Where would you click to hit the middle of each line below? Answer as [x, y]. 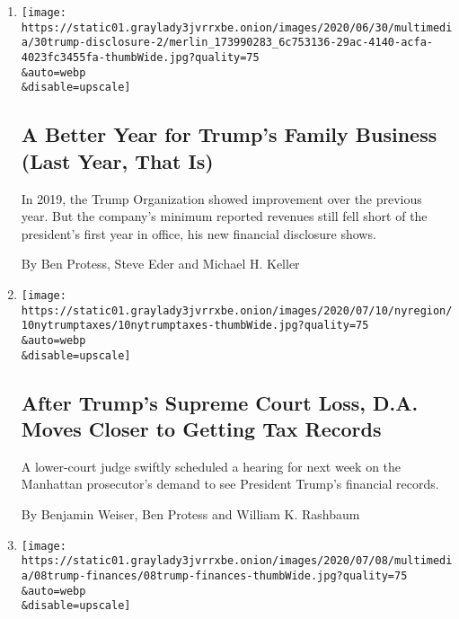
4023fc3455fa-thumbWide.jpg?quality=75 [140, 57]
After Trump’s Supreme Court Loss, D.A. [220, 402]
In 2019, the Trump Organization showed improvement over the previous [221, 198]
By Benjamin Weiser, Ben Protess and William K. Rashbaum [190, 513]
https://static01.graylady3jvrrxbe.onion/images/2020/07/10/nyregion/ [237, 310]
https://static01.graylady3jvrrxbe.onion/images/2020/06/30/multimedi [237, 27]
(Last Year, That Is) [117, 160]
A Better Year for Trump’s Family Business [229, 134]
